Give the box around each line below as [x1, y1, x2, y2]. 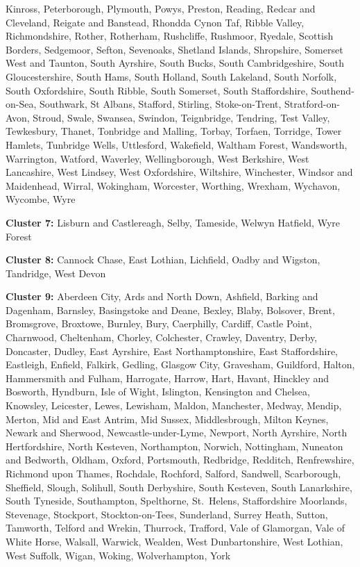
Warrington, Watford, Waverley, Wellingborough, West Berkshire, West [6, 151, 309, 165]
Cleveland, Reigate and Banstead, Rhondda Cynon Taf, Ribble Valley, [6, 15, 305, 29]
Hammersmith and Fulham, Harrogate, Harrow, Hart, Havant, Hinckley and [6, 370, 329, 385]
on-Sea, [6, 97, 37, 111]
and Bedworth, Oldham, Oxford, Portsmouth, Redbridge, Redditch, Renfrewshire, [6, 452, 354, 467]
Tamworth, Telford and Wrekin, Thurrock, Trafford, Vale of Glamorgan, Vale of [6, 520, 345, 535]
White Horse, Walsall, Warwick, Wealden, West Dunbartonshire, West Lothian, [6, 534, 343, 548]
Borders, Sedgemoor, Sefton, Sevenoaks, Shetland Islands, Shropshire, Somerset [6, 42, 343, 56]
